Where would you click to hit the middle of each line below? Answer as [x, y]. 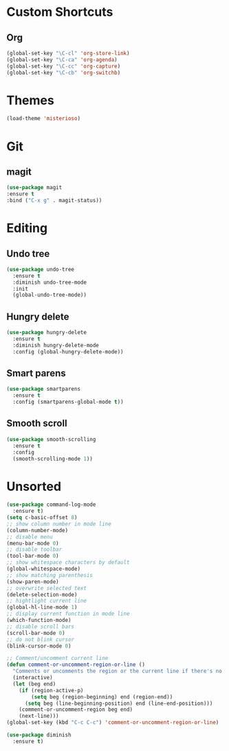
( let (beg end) [34, 684]
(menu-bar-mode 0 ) [33, 543]
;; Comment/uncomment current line [57, 659]
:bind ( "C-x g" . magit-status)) [54, 201]
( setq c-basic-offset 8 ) [42, 518]
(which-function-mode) [39, 621]
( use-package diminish [39, 735]
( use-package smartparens [43, 389]
